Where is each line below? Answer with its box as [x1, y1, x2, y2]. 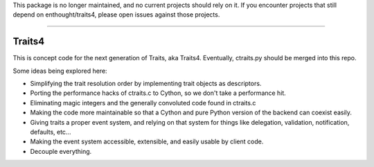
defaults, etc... [30, 128, 71, 137]
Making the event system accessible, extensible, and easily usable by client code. [30, 137, 264, 146]
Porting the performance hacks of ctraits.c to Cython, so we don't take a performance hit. [30, 89, 287, 97]
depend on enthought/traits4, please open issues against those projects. [12, 10, 220, 19]
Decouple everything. [30, 147, 92, 155]
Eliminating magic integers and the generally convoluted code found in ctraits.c [30, 98, 256, 107]
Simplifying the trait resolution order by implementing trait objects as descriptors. [30, 80, 262, 88]
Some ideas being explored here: [12, 67, 107, 75]
